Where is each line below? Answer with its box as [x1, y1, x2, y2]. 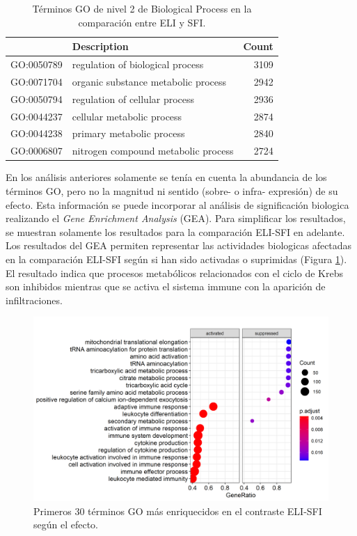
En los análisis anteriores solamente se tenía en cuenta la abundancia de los [6, 170, 327, 184]
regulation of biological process [72, 57, 204, 72]
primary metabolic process [72, 126, 185, 141]
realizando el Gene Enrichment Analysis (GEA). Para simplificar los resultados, [6, 211, 346, 226]
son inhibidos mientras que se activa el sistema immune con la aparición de [6, 279, 326, 294]
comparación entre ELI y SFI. [78, 15, 206, 29]
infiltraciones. [6, 292, 63, 307]
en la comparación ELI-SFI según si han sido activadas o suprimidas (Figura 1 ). [6, 251, 347, 266]
